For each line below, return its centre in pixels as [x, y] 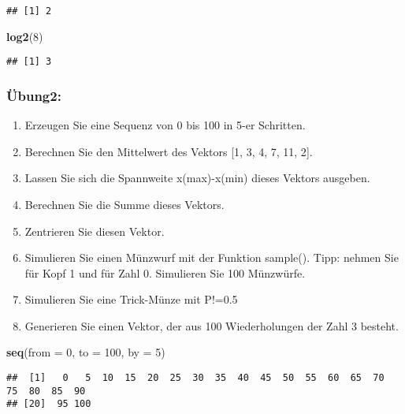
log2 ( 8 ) [25, 36]
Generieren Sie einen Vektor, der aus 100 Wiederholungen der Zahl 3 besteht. [212, 325]
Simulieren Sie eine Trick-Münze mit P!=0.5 [131, 299]
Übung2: [34, 95]
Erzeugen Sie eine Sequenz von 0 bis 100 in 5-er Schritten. [165, 125]
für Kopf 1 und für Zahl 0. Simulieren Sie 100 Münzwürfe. [165, 272]
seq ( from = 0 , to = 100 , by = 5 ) [86, 352]
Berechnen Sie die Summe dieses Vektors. [124, 204]
